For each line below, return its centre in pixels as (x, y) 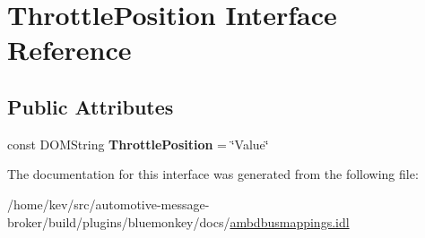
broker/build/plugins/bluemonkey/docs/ (119, 221)
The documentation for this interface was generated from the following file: (213, 174)
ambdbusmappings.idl (290, 221)
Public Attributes (91, 106)
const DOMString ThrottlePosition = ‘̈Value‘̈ (138, 144)
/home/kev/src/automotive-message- (108, 204)
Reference (69, 50)
